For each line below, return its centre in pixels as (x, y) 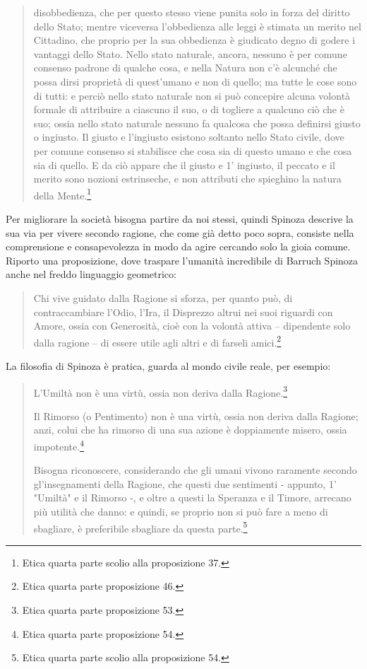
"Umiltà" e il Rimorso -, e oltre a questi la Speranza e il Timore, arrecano (192, 498)
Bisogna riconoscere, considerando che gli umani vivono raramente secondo (195, 470)
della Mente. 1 (62, 194)
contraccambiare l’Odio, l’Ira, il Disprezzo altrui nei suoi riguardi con (183, 312)
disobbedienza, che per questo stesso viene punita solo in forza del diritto (192, 12)
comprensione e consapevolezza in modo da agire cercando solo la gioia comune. (178, 246)
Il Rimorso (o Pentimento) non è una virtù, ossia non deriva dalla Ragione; (196, 415)
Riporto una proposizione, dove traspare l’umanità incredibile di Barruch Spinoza (182, 260)
